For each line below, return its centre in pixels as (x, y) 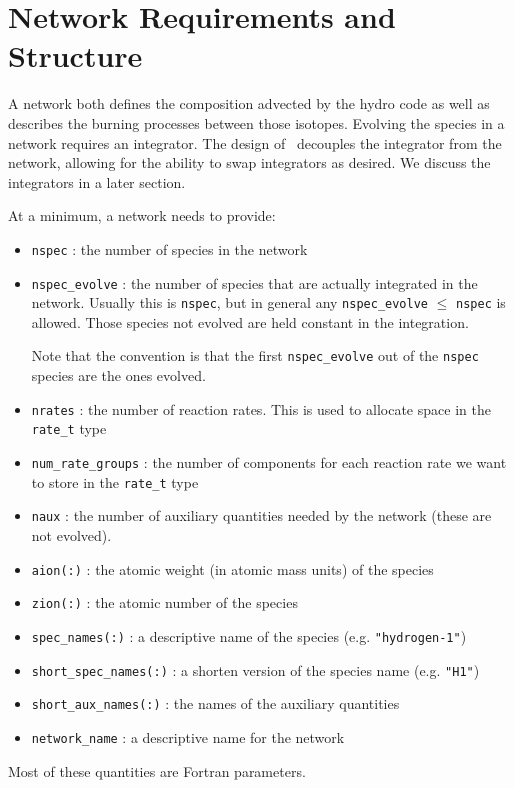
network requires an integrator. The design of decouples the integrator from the (255, 142)
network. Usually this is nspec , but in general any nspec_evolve (229, 302)
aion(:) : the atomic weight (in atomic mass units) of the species (232, 568)
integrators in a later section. (97, 181)
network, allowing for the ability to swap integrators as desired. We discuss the (249, 162)
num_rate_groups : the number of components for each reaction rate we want (269, 462)
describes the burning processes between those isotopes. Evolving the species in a (256, 122)
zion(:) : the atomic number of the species (164, 602)
